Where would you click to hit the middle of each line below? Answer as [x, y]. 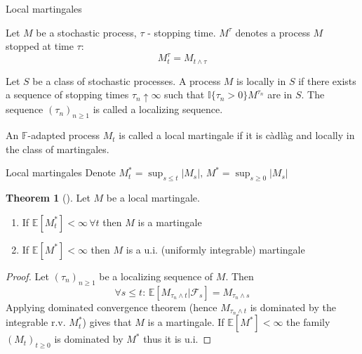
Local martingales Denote [61, 172]
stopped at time [40, 46]
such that [185, 94]
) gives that [107, 322]
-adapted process [63, 135]
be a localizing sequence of [156, 276]
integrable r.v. [36, 322]
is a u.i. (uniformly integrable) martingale [215, 249]
